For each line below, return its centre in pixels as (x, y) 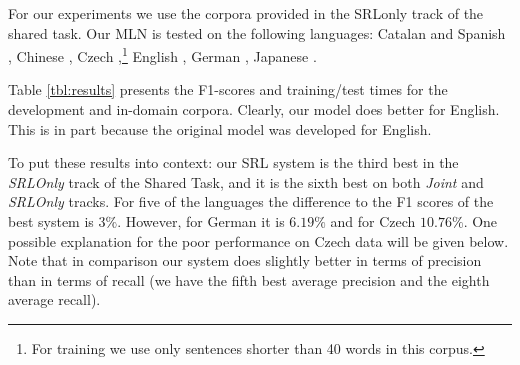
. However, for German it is (201, 221)
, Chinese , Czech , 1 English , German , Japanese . (162, 54)
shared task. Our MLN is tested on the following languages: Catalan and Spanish (257, 32)
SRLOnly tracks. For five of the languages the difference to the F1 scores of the (251, 201)
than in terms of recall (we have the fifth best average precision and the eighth (249, 279)
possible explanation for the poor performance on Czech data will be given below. (258, 240)
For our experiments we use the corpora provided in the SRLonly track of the (246, 13)
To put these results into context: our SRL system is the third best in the (233, 162)
